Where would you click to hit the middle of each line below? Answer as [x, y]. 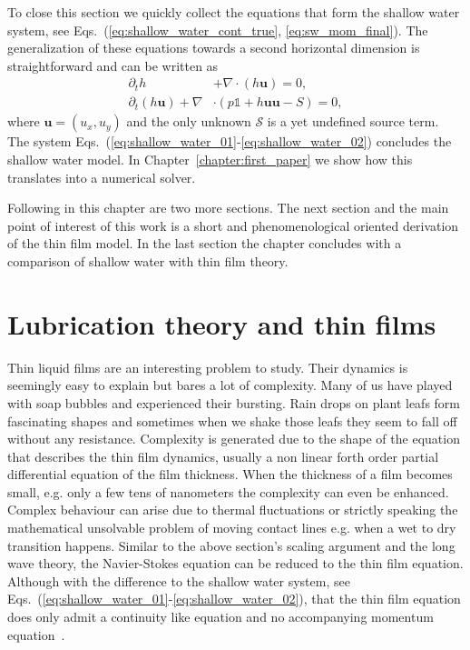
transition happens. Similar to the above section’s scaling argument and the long [231, 545]
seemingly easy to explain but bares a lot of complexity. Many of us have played [230, 385]
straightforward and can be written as [113, 65]
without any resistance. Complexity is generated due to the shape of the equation [234, 439]
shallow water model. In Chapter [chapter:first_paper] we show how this [210, 160]
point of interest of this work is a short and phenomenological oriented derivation [233, 225]
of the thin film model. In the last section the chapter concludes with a [205, 243]
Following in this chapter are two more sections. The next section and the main [228, 208]
